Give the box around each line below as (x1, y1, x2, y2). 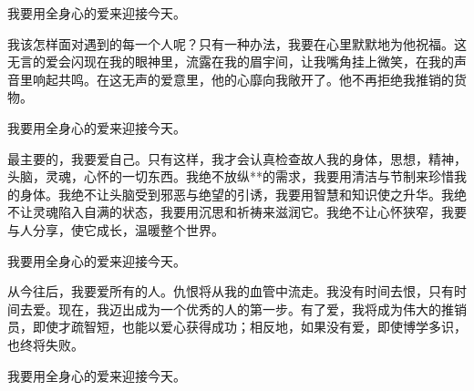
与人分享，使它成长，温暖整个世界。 (7, 220, 224, 239)
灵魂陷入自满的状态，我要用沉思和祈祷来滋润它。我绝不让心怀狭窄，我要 (32, 202, 467, 221)
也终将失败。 (7, 334, 84, 354)
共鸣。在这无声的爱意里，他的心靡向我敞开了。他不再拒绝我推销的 (57, 69, 454, 88)
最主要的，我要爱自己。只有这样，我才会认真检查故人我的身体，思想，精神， (7, 149, 467, 168)
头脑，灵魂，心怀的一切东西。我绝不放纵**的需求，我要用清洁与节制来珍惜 (7, 167, 454, 186)
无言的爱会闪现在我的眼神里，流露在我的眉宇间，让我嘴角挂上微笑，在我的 (7, 52, 454, 71)
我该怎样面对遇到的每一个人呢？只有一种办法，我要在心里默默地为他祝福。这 (7, 34, 467, 53)
